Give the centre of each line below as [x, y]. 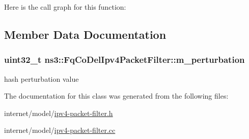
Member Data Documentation [85, 34]
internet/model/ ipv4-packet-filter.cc [60, 130]
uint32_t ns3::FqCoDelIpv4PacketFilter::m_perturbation [124, 60]
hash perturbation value [41, 78]
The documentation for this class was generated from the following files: [116, 96]
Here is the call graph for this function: [65, 7]
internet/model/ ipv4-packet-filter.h [59, 113]
